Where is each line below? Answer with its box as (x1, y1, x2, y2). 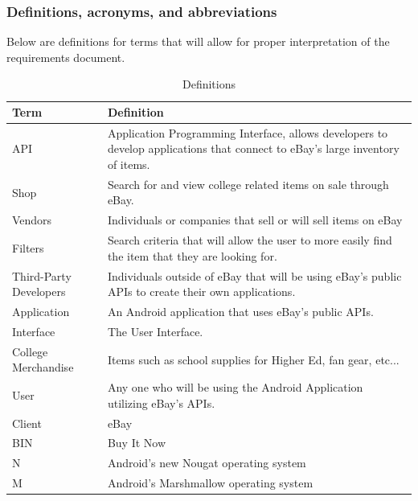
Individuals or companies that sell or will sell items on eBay (107, 211, 403, 228)
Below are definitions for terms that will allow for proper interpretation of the (6, 33, 390, 50)
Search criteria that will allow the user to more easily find (107, 232, 392, 248)
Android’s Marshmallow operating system (107, 474, 313, 491)
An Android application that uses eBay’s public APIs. (107, 303, 374, 320)
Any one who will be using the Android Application (107, 379, 363, 396)
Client (12, 414, 42, 431)
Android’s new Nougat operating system (107, 454, 306, 471)
